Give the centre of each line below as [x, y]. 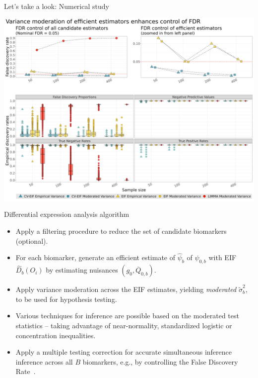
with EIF [223, 257]
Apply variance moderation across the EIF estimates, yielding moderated [126, 289]
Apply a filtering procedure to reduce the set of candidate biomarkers [121, 231]
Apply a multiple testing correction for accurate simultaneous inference [124, 352]
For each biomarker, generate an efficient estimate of [96, 257]
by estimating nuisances [82, 270]
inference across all [44, 361]
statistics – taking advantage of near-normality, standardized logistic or [124, 325]
